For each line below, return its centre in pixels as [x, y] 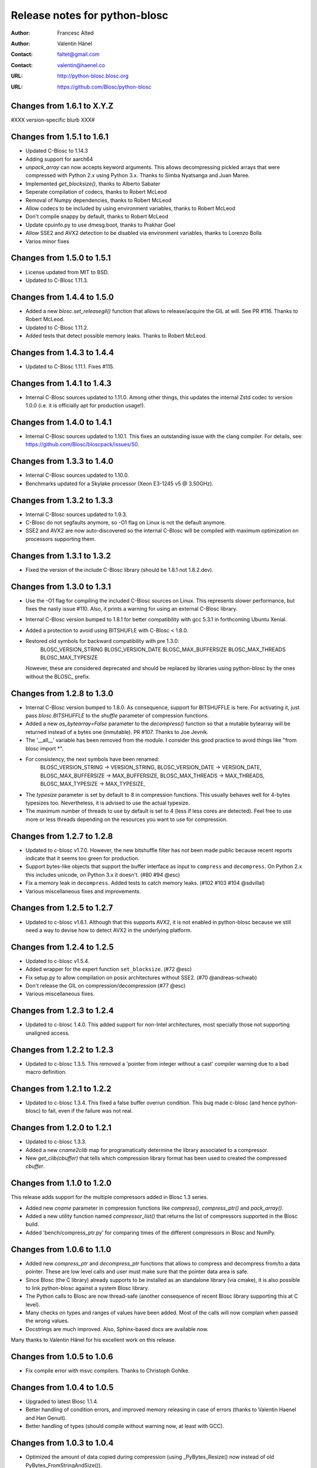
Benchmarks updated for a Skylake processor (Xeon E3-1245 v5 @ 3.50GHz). [119, 483]
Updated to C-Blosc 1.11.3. [57, 280]
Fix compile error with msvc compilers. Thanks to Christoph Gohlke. [108, 1371]
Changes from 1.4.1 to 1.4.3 [61, 383]
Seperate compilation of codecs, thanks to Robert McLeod [96, 192]
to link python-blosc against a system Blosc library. [87, 1288]
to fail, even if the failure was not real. [87, 1111]
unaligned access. [48, 1033]
